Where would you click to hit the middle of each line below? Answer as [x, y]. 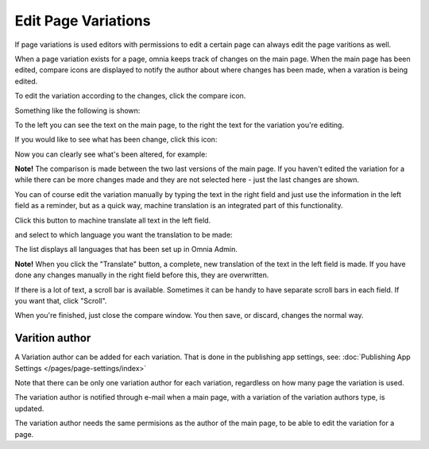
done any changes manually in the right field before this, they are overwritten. [142, 275]
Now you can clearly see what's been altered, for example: [111, 154]
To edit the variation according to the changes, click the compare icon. [130, 96]
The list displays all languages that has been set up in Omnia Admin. [126, 250]
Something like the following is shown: [77, 110]
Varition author [53, 338]
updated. [29, 408]
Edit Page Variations [83, 21]
